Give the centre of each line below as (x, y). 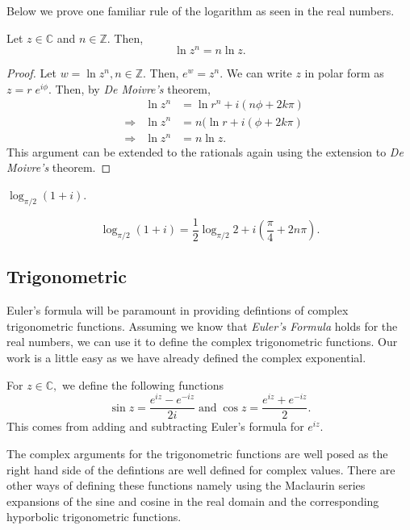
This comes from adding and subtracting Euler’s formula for (155, 426)
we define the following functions (142, 384)
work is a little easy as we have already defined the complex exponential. (186, 358)
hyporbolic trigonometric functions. (94, 517)
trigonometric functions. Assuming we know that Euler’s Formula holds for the (202, 326)
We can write (259, 73)
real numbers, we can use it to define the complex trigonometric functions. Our (202, 342)
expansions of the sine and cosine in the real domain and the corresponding (193, 501)
